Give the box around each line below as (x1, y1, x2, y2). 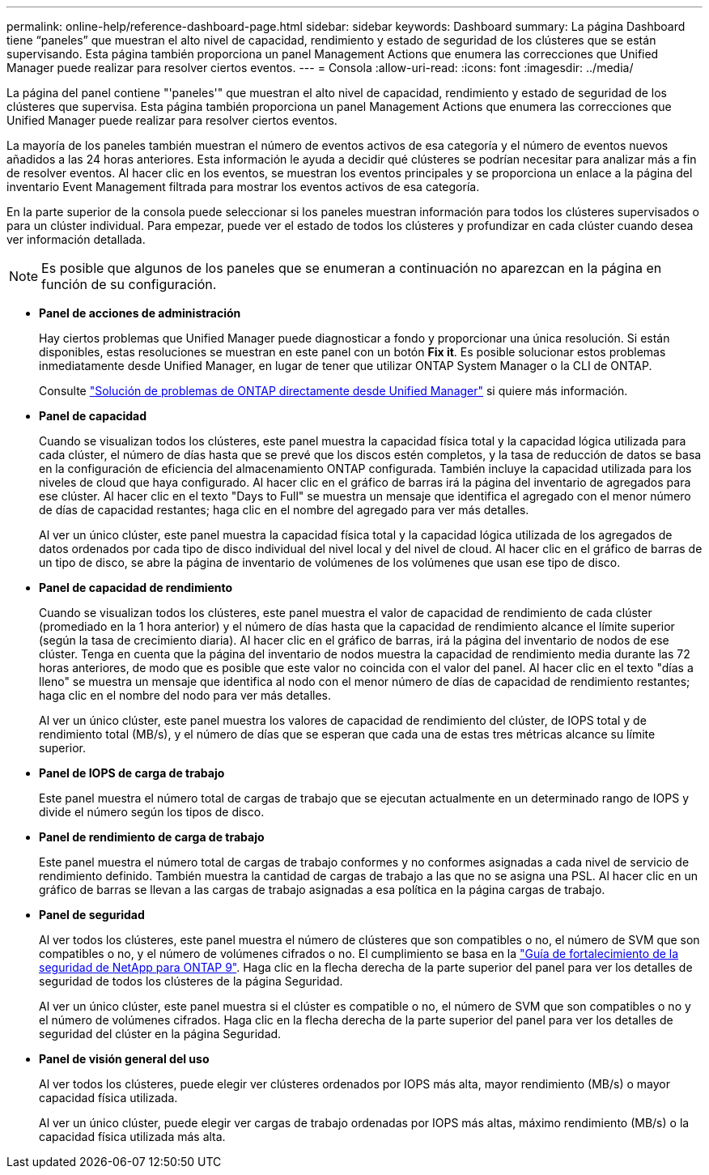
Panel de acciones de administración (39, 306, 241, 320)
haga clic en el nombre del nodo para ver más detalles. (39, 688, 332, 702)
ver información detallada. (6, 232, 146, 246)
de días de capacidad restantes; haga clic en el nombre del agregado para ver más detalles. (39, 503, 529, 517)
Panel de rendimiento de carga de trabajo (39, 830, 265, 844)
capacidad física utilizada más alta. (39, 1130, 226, 1143)
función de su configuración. (41, 276, 217, 292)
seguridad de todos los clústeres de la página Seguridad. (39, 974, 343, 988)
